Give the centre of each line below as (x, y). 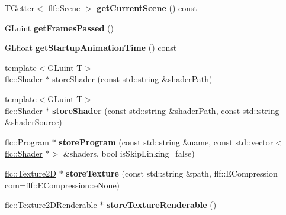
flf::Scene (64, 8)
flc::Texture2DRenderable (51, 205)
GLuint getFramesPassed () (59, 27)
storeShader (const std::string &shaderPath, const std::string (166, 110)
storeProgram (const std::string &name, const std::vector (166, 141)
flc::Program (27, 141)
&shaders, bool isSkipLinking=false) (129, 153)
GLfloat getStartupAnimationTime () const (91, 48)
